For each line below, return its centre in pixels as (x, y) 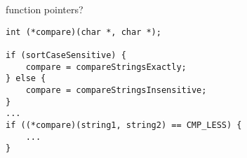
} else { (26, 79)
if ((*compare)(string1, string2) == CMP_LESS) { (124, 125)
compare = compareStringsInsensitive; (116, 90)
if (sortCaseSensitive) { (66, 55)
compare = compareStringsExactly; (106, 67)
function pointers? (45, 9)
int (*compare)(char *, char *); (84, 32)
